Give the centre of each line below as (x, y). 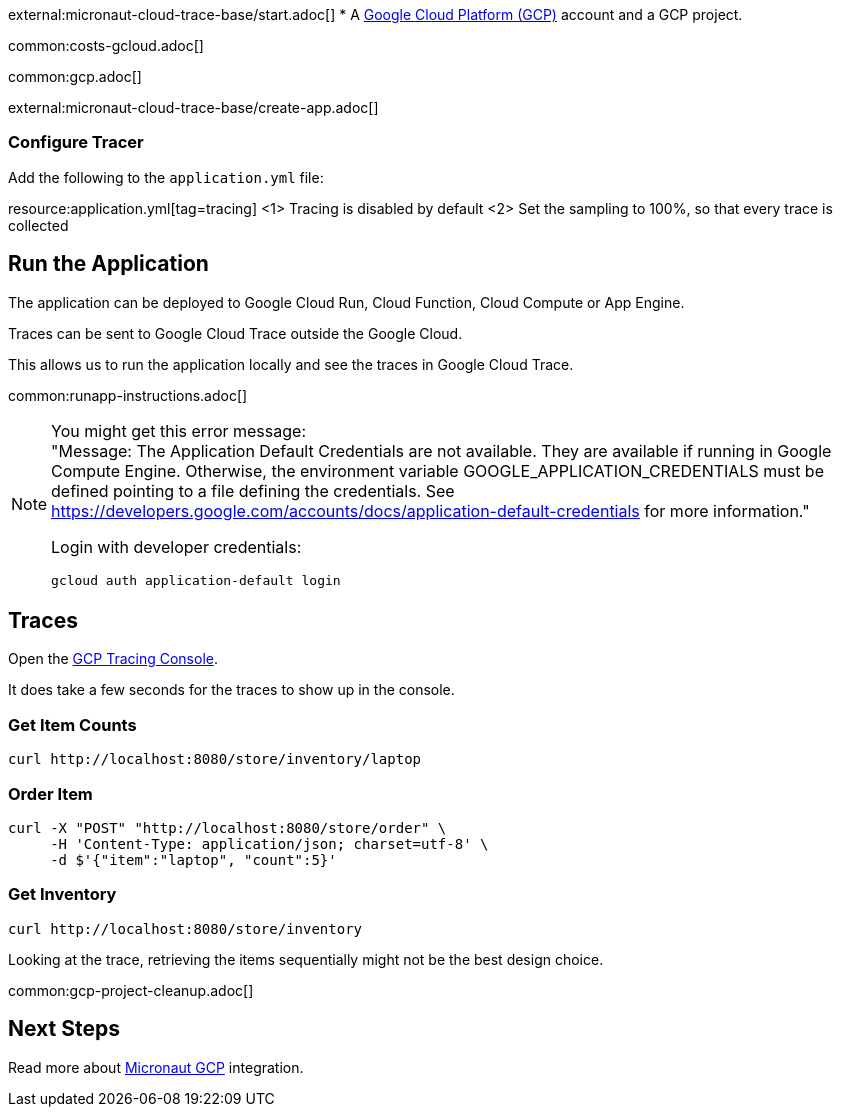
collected (38, 225)
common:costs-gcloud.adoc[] (106, 45)
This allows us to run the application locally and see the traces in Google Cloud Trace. (291, 364)
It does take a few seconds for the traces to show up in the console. (231, 690)
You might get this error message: (178, 430)
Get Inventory (62, 894)
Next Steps (64, 1029)
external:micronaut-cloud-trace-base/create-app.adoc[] (193, 107)
